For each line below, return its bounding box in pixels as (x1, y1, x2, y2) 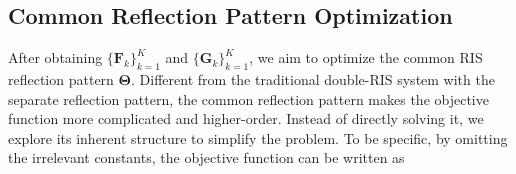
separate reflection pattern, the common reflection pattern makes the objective (8, 88, 489, 109)
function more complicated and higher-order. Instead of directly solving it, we (8, 108, 484, 129)
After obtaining (8, 47, 103, 68)
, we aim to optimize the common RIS (249, 47, 483, 68)
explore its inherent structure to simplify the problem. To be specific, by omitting (8, 127, 508, 148)
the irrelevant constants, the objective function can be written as (8, 147, 405, 168)
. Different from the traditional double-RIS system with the (131, 69, 495, 89)
